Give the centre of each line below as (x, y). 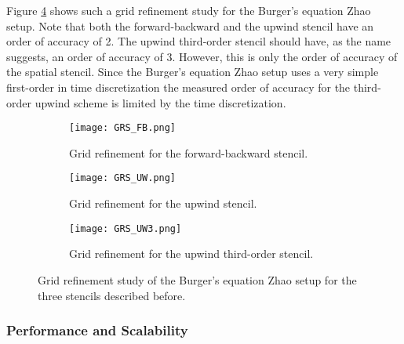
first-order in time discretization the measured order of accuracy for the (178, 87)
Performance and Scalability (97, 330)
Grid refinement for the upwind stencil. (163, 203)
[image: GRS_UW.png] (123, 178)
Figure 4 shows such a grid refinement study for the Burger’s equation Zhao (189, 10)
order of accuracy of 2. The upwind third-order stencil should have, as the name (199, 41)
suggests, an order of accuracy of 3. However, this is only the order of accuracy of (202, 56)
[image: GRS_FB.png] (123, 128)
